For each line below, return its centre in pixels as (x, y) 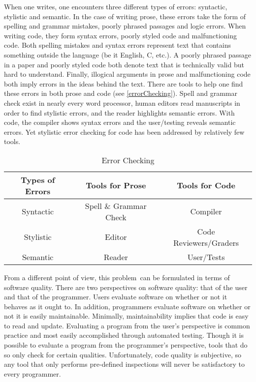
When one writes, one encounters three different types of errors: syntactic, (116, 6)
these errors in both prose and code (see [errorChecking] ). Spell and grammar (121, 93)
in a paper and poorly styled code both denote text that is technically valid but (124, 64)
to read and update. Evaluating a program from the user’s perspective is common (127, 325)
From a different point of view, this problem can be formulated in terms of (117, 277)
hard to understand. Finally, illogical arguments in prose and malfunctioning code (127, 74)
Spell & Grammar (116, 206)
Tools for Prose (116, 185)
